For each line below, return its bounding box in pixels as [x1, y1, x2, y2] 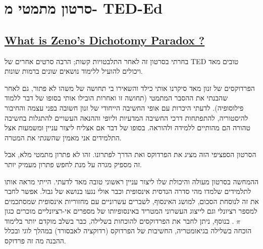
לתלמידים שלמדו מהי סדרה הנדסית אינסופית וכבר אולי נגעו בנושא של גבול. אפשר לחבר [5, 186, 251, 196]
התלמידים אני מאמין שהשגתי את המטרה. [5, 132, 122, 142]
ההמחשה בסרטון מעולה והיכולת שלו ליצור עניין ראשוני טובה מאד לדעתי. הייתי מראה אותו [5, 176, 259, 186]
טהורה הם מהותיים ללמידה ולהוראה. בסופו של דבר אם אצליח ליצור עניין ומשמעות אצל [5, 122, 251, 133]
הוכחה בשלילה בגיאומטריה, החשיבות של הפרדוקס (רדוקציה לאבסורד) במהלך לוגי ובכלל [5, 225, 252, 236]
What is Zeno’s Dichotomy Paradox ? [5, 32, 205, 47]
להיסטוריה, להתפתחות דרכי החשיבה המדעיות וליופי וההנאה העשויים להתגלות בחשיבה [5, 112, 248, 123]
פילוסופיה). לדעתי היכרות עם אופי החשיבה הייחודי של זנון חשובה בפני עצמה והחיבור [5, 102, 244, 113]
